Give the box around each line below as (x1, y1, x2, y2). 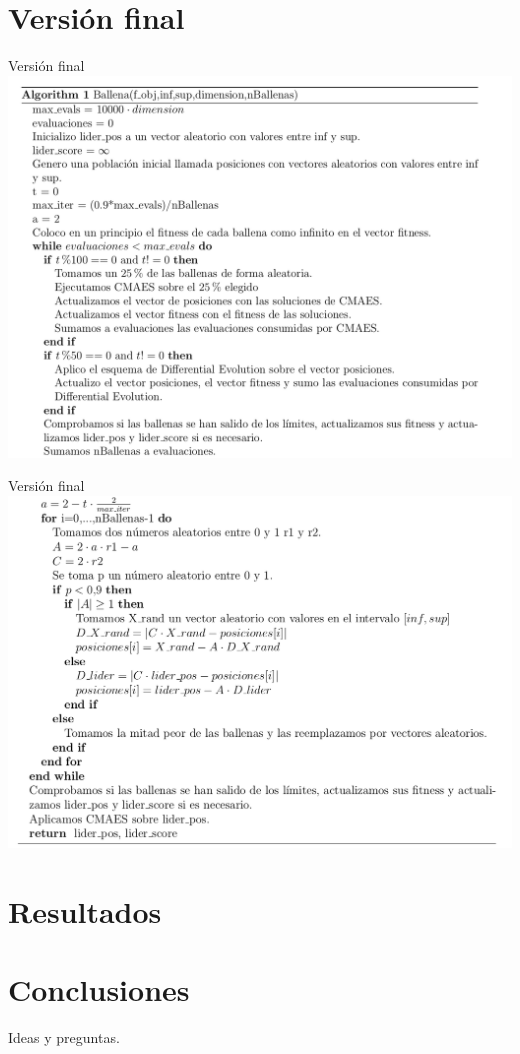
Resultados (8, 890, 162, 931)
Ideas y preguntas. (8, 1026, 120, 1047)
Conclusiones (8, 968, 190, 1009)
